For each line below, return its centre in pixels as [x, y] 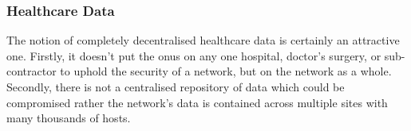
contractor [32, 71]
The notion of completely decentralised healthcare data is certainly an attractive [203, 40]
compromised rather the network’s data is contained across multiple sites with [197, 102]
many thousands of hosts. [69, 118]
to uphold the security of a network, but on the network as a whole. [226, 71]
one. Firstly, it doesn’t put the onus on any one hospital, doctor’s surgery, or [194, 55]
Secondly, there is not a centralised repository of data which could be [176, 87]
